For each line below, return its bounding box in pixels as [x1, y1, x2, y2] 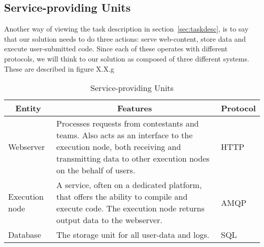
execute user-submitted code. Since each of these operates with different [4, 43, 228, 54]
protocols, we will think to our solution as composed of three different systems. [4, 53, 249, 64]
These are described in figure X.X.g [4, 63, 114, 74]
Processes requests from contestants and [56, 117, 199, 130]
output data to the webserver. [56, 214, 162, 226]
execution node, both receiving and [56, 141, 181, 153]
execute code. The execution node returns [56, 202, 205, 214]
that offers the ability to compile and [56, 191, 188, 203]
